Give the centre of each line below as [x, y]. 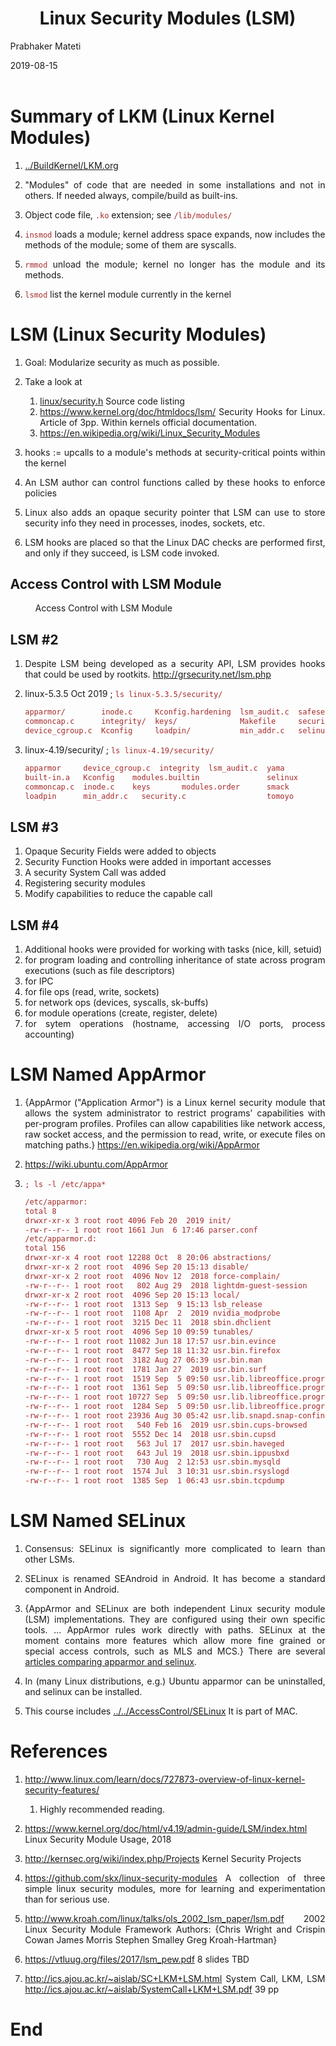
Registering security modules [85, 883]
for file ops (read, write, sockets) [92, 991]
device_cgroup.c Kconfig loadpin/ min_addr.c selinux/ [179, 731]
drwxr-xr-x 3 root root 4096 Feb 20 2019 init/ [128, 1220]
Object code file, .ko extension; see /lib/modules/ [128, 214]
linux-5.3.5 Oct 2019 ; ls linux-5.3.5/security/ [123, 694]
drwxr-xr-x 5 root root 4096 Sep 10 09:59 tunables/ [139, 1332]
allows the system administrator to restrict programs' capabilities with [175, 1113]
